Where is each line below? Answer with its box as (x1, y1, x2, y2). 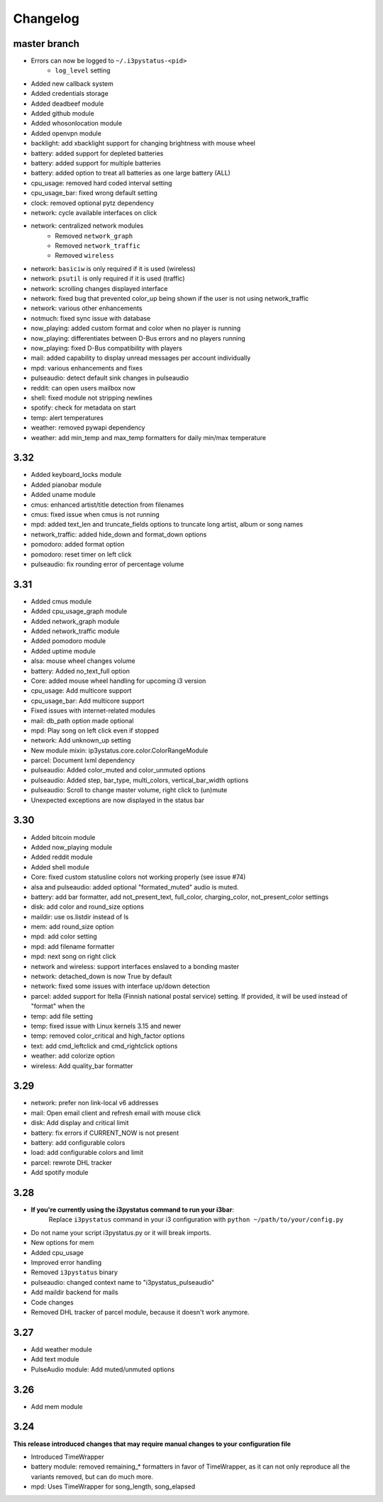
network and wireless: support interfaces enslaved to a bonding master (30, 962, 240, 970)
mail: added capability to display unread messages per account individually (30, 353, 251, 362)
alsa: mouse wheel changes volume (30, 657, 135, 665)
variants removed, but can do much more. (30, 1472, 154, 1481)
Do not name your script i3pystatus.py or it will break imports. (30, 1228, 211, 1237)
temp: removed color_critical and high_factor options (30, 1031, 185, 1040)
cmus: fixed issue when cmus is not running (30, 510, 160, 518)
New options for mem (30, 1239, 94, 1247)
